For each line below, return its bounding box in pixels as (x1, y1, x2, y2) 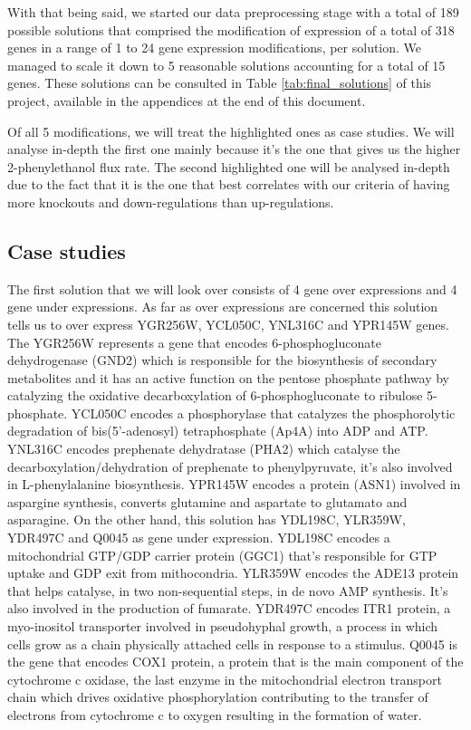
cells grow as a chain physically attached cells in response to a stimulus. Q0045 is (7, 634, 457, 653)
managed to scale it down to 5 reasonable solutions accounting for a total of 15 (7, 55, 446, 74)
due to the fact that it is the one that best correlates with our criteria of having (7, 175, 450, 194)
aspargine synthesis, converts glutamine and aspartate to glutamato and (7, 492, 408, 511)
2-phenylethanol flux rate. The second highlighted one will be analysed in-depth (7, 157, 450, 176)
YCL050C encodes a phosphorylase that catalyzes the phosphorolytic (71, 403, 456, 422)
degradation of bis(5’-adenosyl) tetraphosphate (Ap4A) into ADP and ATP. (7, 421, 428, 440)
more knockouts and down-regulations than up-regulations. (7, 192, 334, 211)
